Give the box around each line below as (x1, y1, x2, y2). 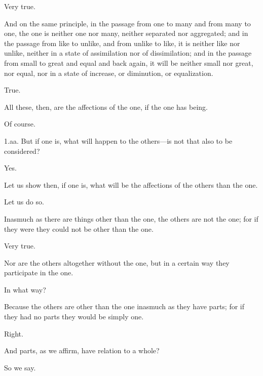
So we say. (4, 362, 36, 372)
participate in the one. (4, 267, 73, 278)
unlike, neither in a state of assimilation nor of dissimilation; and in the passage (4, 48, 252, 58)
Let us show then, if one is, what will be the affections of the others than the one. (4, 179, 258, 190)
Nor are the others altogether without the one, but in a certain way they (4, 257, 230, 268)
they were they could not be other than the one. (4, 223, 154, 234)
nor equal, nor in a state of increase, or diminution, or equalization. (4, 67, 213, 78)
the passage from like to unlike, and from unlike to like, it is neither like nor (4, 37, 240, 48)
